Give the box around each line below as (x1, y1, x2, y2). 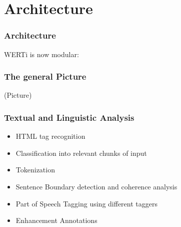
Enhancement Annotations (15, 215, 97, 225)
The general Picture (4, 70, 86, 83)
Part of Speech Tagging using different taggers (15, 198, 157, 208)
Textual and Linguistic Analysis (4, 111, 134, 123)
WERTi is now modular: (4, 49, 79, 59)
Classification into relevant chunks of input (15, 147, 147, 158)
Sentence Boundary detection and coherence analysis (15, 181, 177, 191)
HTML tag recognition (15, 131, 85, 141)
